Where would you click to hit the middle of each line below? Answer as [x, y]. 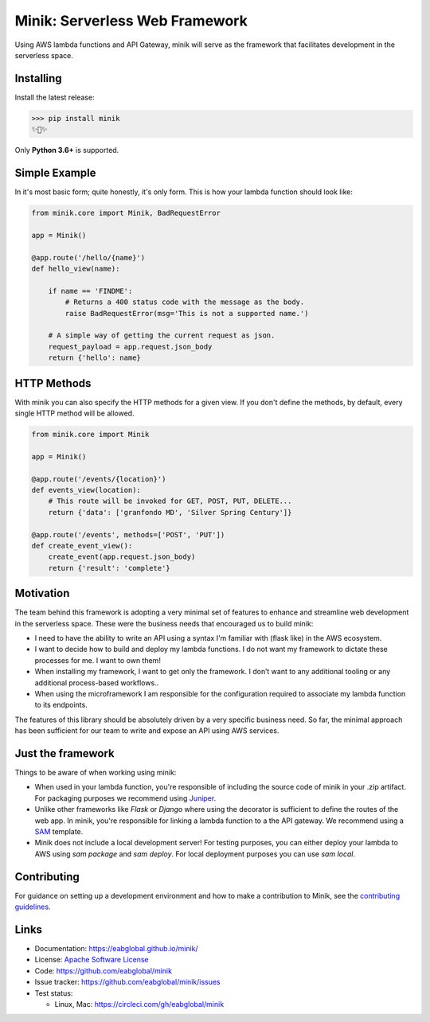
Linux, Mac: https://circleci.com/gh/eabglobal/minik [139, 1004]
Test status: [54, 993]
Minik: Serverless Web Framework [131, 21]
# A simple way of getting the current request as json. [162, 335]
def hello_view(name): [76, 269]
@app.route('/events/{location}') [99, 479]
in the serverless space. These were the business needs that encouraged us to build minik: [164, 623]
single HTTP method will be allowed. [74, 413]
